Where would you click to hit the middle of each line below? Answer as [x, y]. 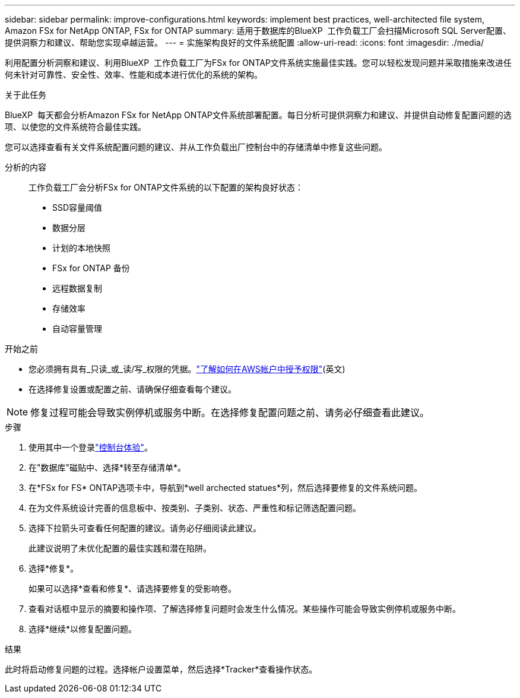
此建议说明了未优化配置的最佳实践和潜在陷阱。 [120, 548]
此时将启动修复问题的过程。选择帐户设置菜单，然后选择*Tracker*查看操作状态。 [161, 669]
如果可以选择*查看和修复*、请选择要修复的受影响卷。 [133, 588]
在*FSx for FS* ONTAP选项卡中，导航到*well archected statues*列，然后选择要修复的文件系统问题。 [226, 488]
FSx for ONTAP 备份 [91, 268]
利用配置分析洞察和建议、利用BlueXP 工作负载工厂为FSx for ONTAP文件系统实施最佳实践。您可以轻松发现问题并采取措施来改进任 [258, 63]
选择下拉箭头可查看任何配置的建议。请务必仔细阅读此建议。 [145, 528]
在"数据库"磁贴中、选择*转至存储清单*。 [107, 467]
